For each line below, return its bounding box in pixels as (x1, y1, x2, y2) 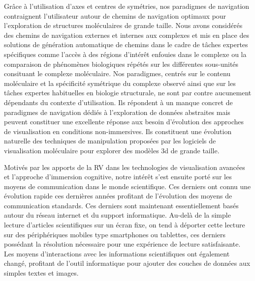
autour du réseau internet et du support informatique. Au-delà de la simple (4, 210, 231, 220)
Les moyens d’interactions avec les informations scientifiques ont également (4, 248, 230, 258)
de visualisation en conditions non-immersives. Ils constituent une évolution (4, 126, 232, 136)
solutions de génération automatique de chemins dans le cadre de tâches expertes (4, 39, 248, 50)
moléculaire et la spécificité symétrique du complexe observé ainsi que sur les (4, 78, 236, 88)
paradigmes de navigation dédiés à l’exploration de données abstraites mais (4, 107, 230, 117)
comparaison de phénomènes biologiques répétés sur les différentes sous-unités (4, 58, 239, 69)
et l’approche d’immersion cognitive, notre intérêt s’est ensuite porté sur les (4, 171, 232, 182)
